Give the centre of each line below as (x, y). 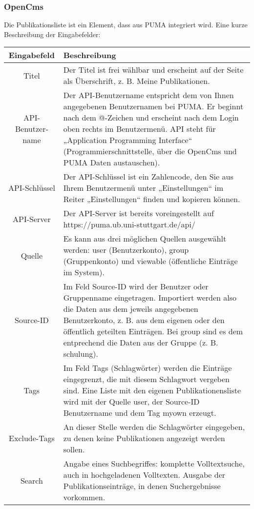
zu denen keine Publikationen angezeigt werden (144, 438)
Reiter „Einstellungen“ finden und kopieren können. (152, 199)
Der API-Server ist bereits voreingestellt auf (138, 213)
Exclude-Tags (32, 438)
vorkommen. (84, 497)
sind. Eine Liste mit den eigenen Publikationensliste (152, 390)
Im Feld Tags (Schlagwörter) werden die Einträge (148, 368)
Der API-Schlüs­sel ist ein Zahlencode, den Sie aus (148, 177)
